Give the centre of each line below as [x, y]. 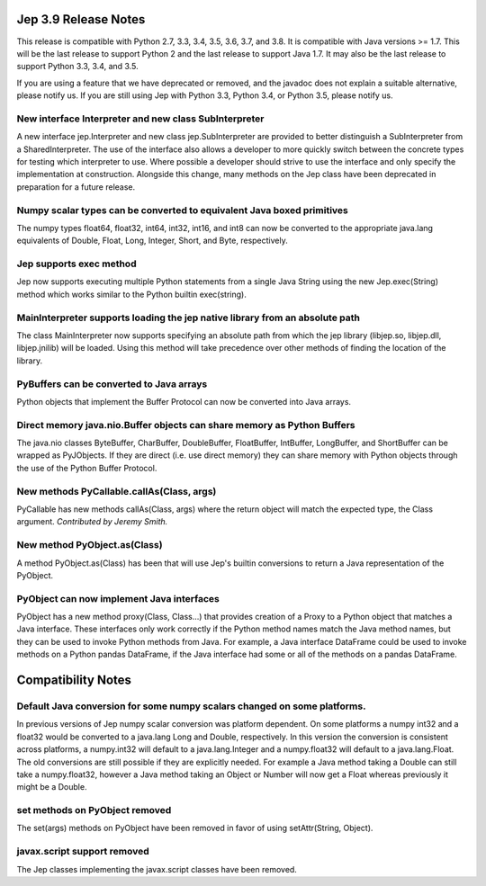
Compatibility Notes [74, 680]
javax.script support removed [83, 852]
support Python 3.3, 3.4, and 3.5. [77, 67]
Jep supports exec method [76, 264]
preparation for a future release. [76, 187]
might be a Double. [52, 787]
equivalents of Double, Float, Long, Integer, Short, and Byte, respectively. [152, 241]
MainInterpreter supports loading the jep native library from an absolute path [188, 318]
